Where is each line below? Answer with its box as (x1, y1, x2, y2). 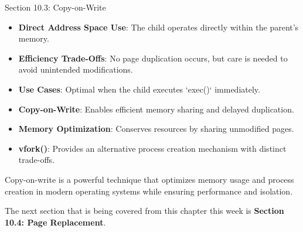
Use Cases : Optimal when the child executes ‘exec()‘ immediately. (18, 83, 260, 95)
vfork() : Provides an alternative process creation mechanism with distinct (18, 142, 287, 154)
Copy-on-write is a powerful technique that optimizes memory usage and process (5, 173, 294, 185)
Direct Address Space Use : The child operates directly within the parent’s (18, 21, 299, 33)
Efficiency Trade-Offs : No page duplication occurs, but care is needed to (18, 52, 288, 64)
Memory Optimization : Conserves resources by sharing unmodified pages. (18, 122, 294, 135)
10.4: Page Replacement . (5, 216, 106, 228)
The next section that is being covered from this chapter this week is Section (5, 204, 284, 217)
